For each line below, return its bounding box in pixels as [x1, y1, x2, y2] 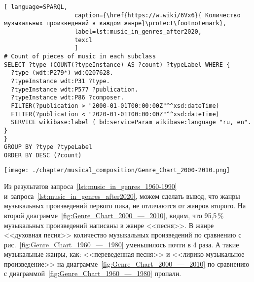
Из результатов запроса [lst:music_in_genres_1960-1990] [4, 181, 177, 191]
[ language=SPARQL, [4, 3, 68, 10]
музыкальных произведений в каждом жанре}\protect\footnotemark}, [4, 20, 227, 27]
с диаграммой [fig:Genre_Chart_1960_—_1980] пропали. [4, 268, 181, 279]
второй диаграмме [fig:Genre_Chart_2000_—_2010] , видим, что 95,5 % [4, 210, 224, 220]
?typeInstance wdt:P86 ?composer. [11, 94, 124, 101]
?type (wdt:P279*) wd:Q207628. [11, 69, 113, 77]
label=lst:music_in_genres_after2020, [74, 28, 202, 35]
